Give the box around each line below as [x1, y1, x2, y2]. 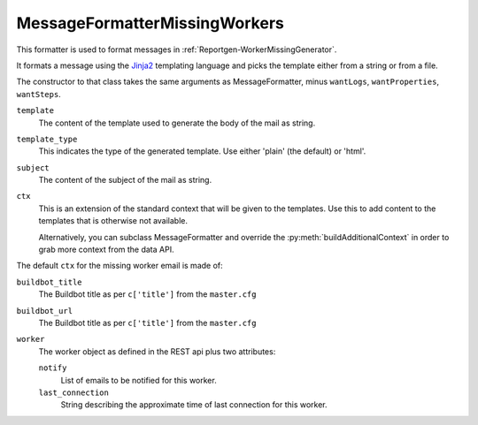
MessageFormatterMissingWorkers [16, 13, 285, 33]
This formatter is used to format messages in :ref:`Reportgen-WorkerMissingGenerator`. [16, 44, 337, 55]
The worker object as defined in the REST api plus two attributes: [38, 345, 276, 357]
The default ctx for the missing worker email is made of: [16, 261, 223, 271]
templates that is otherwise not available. [38, 216, 189, 226]
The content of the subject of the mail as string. [38, 175, 212, 186]
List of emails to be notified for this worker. [60, 375, 217, 385]
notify [38, 363, 67, 373]
